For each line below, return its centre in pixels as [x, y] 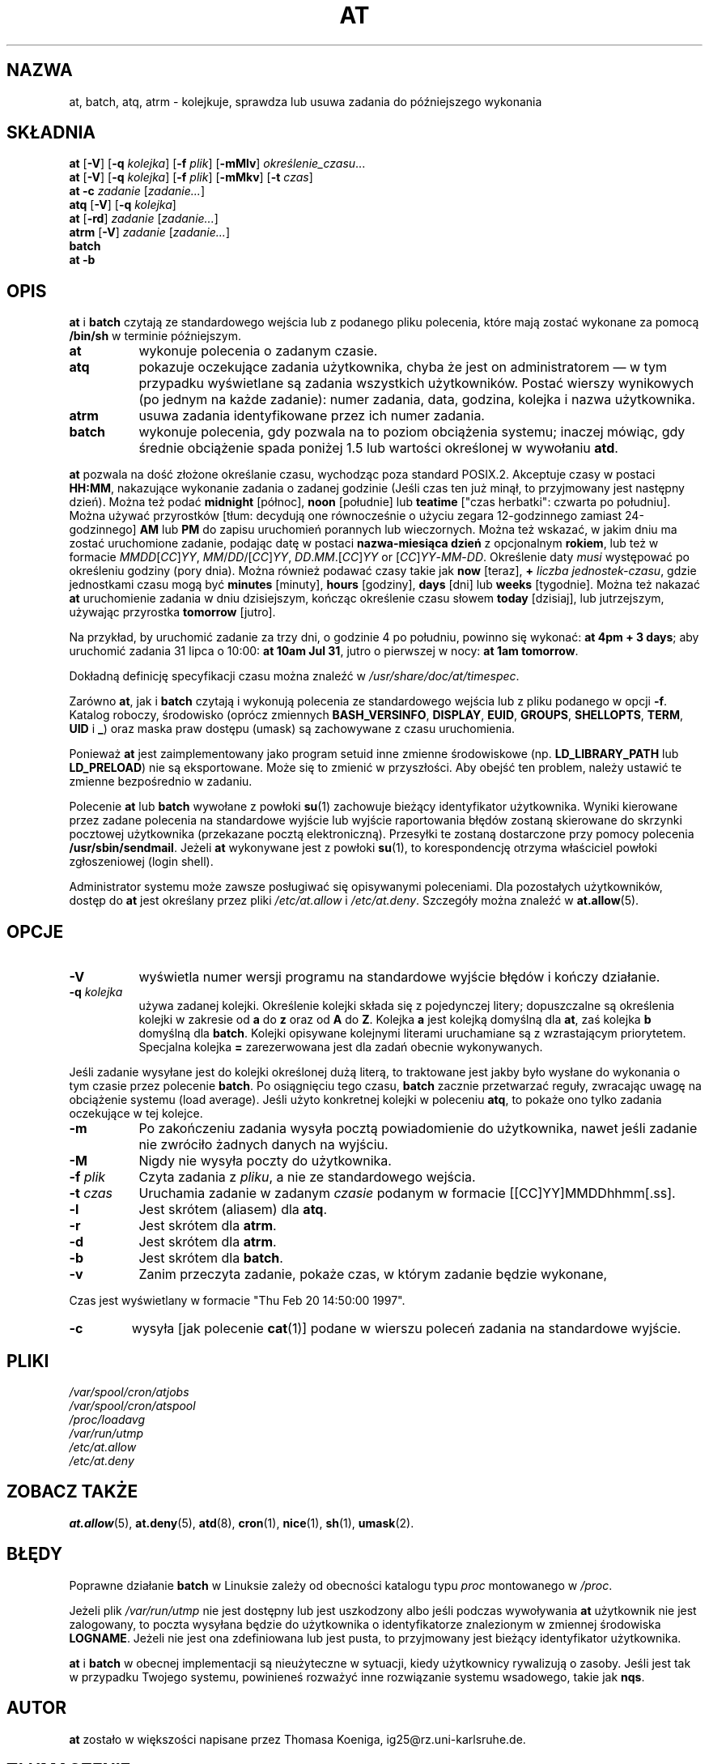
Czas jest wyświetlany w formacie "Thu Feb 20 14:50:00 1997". [237, 1301]
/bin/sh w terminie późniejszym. [155, 336]
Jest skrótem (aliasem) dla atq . [233, 1210]
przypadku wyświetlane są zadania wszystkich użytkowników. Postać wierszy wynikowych [416, 383]
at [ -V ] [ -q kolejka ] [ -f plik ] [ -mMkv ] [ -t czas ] [191, 177]
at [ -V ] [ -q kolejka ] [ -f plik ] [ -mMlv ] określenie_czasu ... [217, 164]
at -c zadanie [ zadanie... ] [137, 191]
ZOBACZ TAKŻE [72, 1492]
